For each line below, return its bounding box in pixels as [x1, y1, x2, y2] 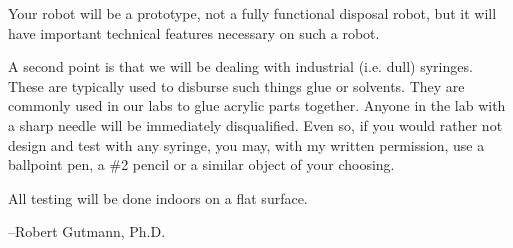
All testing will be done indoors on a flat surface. [8, 187, 308, 208]
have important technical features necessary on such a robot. [8, 22, 380, 43]
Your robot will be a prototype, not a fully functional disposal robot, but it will [8, 3, 497, 23]
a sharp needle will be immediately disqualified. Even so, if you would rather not [8, 114, 503, 135]
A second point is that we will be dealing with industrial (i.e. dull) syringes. [8, 56, 473, 77]
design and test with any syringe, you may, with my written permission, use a [8, 134, 485, 155]
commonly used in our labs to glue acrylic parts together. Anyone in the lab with [8, 95, 506, 116]
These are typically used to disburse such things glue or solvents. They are [8, 75, 465, 96]
